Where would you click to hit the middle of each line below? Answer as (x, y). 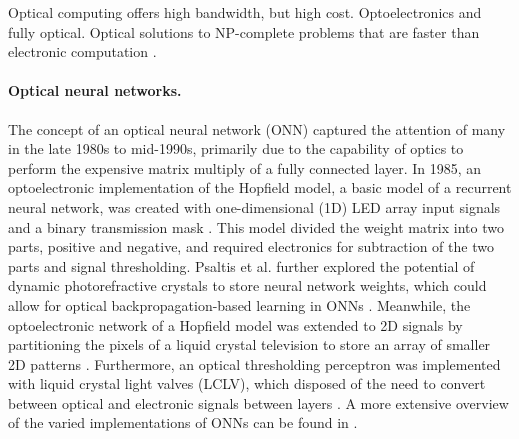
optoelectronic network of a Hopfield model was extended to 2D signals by (235, 324)
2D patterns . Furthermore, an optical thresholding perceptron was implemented (254, 363)
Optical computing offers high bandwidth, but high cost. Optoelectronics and (245, 12)
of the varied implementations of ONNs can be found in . (183, 422)
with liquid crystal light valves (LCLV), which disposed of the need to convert (247, 383)
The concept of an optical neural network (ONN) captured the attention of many (257, 128)
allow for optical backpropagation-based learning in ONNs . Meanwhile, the (239, 304)
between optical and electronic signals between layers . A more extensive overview (258, 402)
